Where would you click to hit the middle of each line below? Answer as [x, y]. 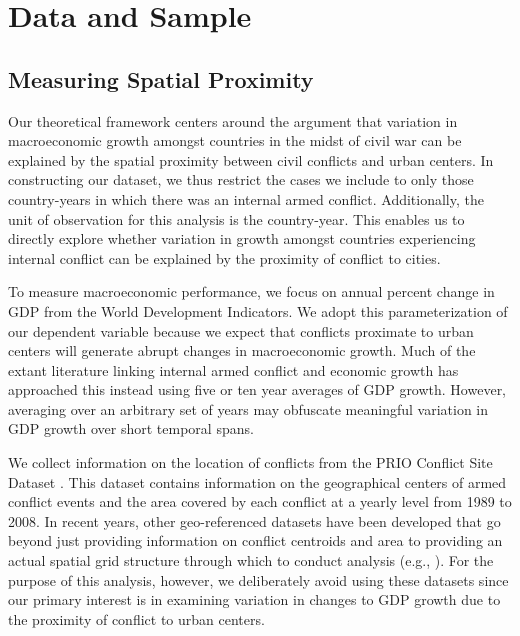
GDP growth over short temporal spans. [131, 428]
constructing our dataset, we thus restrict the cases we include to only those [241, 179]
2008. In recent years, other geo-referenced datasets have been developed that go [254, 520]
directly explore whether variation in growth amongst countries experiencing [242, 238]
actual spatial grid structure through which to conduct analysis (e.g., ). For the [251, 560]
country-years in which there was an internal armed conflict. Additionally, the [246, 198]
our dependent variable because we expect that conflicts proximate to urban [241, 330]
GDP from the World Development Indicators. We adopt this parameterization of [258, 310]
